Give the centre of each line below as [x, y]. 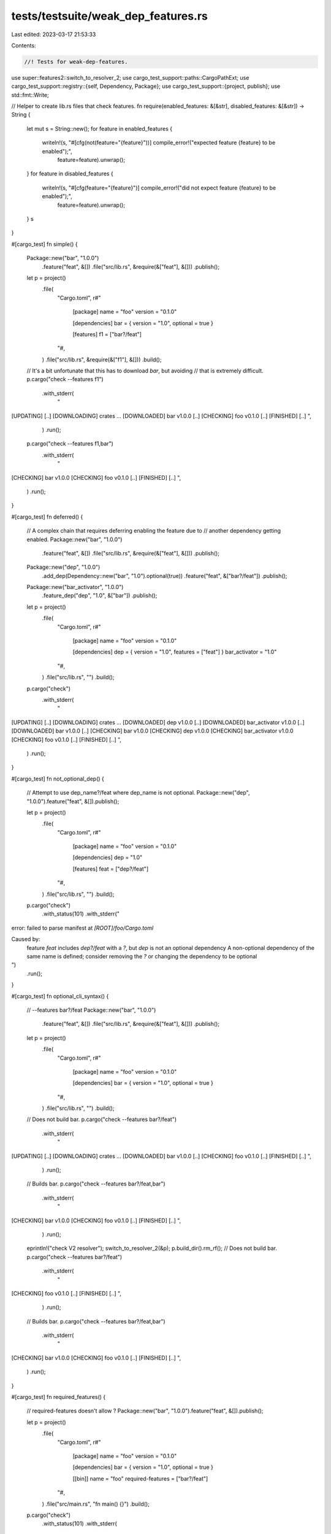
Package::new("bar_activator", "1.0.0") [75, 587]
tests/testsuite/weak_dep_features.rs [110, 16]
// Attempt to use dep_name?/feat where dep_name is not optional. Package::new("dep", [139, 793]
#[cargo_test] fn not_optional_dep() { [58, 779]
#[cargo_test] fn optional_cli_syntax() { [60, 996]
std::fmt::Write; [30, 94]
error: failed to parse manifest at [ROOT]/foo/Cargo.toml [82, 928]
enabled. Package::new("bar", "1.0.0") [74, 539]
